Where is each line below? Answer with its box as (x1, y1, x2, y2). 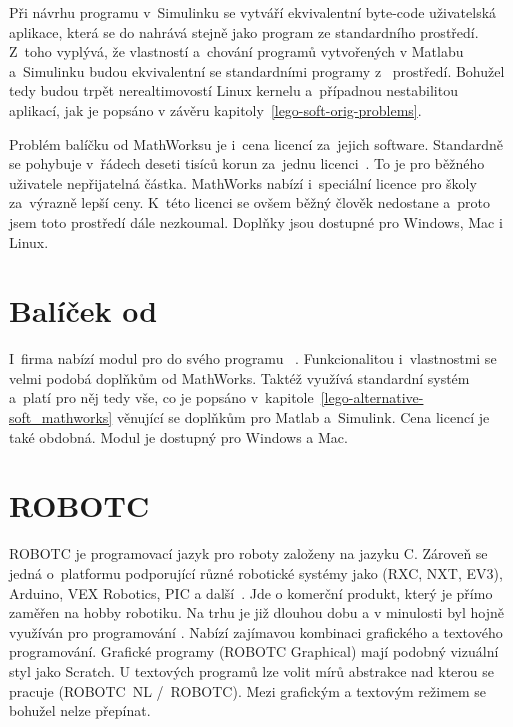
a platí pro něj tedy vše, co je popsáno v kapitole (9, 387, 314, 408)
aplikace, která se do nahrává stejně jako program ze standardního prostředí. (9, 21, 479, 42)
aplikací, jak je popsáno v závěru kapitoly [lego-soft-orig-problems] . (9, 99, 422, 120)
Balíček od (9, 290, 158, 331)
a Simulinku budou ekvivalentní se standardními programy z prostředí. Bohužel (9, 60, 505, 81)
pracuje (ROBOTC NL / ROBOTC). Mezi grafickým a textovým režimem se (9, 680, 487, 701)
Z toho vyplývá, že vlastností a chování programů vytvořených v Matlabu (9, 41, 464, 62)
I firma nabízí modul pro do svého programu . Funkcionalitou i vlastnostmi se (9, 348, 497, 369)
